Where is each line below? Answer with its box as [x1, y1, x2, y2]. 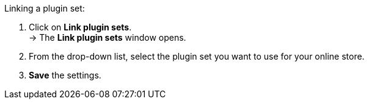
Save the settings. [29, 70, 101, 80]
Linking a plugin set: [4, 3, 85, 13]
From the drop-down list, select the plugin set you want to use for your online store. [29, 51, 365, 61]
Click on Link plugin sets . [29, 22, 132, 32]
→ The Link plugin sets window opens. [29, 32, 186, 43]
